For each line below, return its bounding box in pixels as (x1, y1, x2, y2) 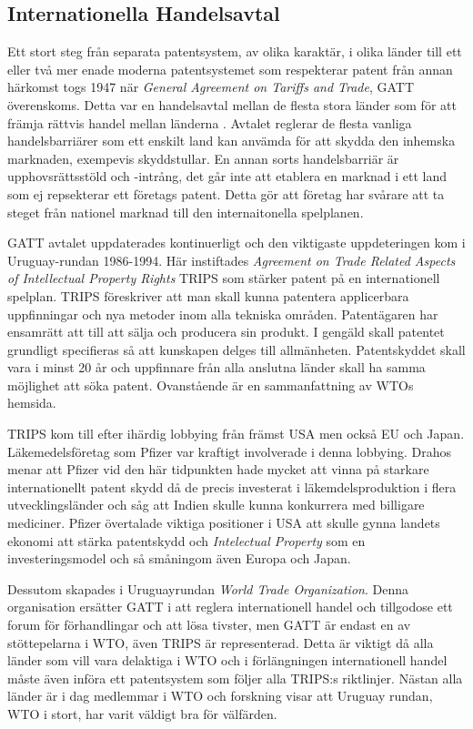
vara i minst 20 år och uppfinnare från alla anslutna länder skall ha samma (7, 358, 426, 377)
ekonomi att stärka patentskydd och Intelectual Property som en (7, 531, 366, 550)
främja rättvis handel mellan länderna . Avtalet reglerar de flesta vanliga (7, 113, 412, 132)
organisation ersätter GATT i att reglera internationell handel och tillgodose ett (7, 597, 453, 616)
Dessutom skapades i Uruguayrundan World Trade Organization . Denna (7, 579, 408, 598)
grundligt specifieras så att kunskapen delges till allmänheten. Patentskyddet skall (7, 339, 466, 359)
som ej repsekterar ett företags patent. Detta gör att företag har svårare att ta (7, 184, 445, 203)
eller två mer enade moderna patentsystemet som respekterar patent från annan (7, 59, 453, 78)
